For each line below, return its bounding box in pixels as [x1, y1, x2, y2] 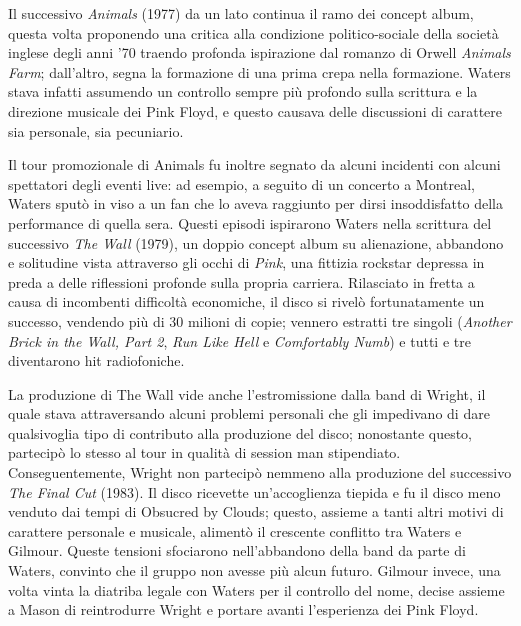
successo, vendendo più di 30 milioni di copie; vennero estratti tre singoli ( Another [8, 310, 512, 331]
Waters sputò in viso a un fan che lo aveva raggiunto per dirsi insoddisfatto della [8, 193, 503, 214]
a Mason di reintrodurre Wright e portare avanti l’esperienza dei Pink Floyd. [8, 599, 479, 620]
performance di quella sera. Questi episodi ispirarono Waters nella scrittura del [8, 212, 492, 233]
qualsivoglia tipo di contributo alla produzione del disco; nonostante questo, [8, 422, 473, 443]
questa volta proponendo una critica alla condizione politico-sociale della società [8, 22, 499, 43]
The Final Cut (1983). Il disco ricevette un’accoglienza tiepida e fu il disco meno [8, 481, 501, 502]
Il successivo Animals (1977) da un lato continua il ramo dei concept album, [8, 3, 474, 23]
